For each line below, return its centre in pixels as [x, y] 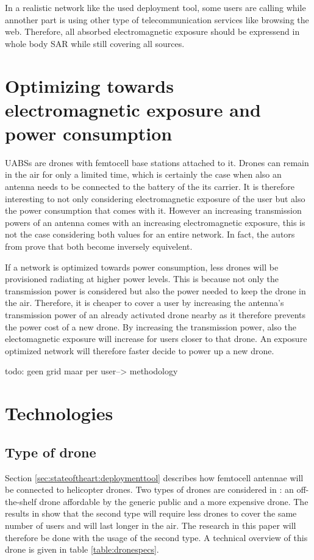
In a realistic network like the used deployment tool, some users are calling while [155, 7]
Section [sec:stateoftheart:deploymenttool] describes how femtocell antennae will [154, 477]
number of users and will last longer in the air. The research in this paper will [151, 525]
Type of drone [51, 452]
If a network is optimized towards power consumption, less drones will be [142, 267]
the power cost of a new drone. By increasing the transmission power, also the [151, 326]
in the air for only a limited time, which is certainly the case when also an [143, 174]
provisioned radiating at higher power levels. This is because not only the [142, 279]
